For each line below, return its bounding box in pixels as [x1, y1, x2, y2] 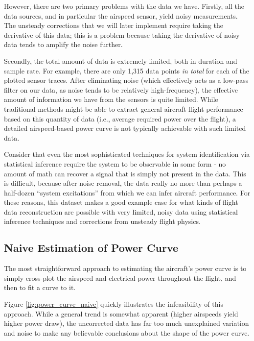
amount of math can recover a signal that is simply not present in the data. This [4, 168, 246, 178]
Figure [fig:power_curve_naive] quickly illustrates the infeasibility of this [4, 299, 223, 309]
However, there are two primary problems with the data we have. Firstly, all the [4, 1, 244, 11]
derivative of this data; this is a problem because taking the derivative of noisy [4, 29, 240, 40]
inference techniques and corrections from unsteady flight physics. [4, 216, 201, 226]
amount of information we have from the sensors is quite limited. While [4, 94, 218, 104]
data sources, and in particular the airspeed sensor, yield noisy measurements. [4, 10, 238, 21]
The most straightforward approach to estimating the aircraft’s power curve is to [4, 263, 247, 273]
